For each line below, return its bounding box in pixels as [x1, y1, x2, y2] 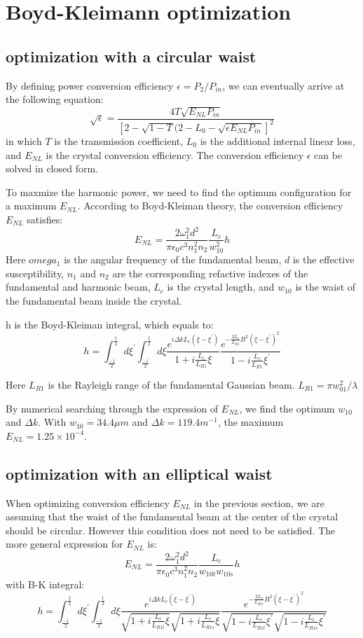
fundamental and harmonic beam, [6, 279, 151, 294]
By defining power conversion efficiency [6, 78, 174, 92]
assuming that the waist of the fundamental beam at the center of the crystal [6, 509, 338, 524]
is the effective [292, 252, 355, 267]
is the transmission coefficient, [54, 133, 184, 148]
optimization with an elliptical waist [6, 462, 273, 484]
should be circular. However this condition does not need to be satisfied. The [6, 522, 336, 537]
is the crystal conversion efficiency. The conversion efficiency [46, 147, 304, 162]
